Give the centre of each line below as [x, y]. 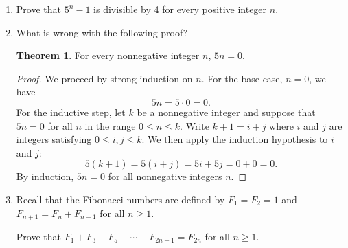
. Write [195, 125]
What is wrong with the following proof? [102, 32]
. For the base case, [242, 78]
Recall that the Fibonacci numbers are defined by [120, 199]
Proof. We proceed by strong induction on [104, 78]
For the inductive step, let [71, 112]
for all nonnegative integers [165, 176]
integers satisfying [54, 139]
